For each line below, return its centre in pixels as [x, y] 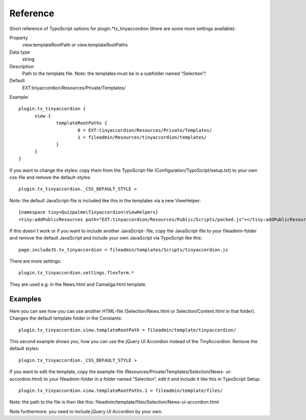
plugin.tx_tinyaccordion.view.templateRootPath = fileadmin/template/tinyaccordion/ [127, 330]
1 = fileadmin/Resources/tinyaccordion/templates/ [142, 137]
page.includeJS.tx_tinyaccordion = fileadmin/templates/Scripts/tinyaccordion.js [123, 250]
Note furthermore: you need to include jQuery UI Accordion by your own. [86, 411]
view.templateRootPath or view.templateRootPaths [75, 45]
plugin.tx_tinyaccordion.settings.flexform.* [76, 273]
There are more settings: [35, 261]
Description [22, 66]
